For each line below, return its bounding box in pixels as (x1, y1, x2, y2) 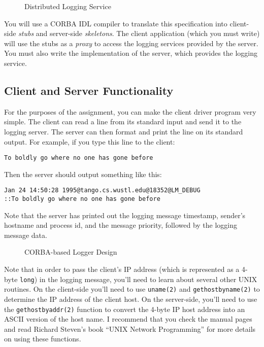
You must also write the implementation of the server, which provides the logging (4, 48, 257, 58)
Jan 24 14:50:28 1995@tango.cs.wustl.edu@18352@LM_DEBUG (4, 187, 201, 194)
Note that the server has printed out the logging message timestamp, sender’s (4, 210, 246, 220)
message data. (4, 229, 47, 240)
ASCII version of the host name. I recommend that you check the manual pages (4, 314, 252, 324)
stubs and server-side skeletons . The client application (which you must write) (18, 28, 260, 39)
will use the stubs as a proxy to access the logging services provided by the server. (4, 38, 258, 48)
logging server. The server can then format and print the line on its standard (4, 126, 243, 136)
